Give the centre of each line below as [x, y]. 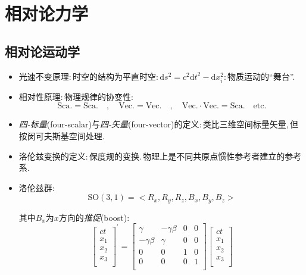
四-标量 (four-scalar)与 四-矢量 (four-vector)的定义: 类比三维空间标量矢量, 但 [158, 124]
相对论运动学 [42, 51]
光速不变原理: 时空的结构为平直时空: [88, 76]
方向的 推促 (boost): [94, 217]
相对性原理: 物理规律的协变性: [76, 96]
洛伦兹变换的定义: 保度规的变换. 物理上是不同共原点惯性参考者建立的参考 [160, 156]
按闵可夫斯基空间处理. [62, 135]
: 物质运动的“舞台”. [259, 76]
